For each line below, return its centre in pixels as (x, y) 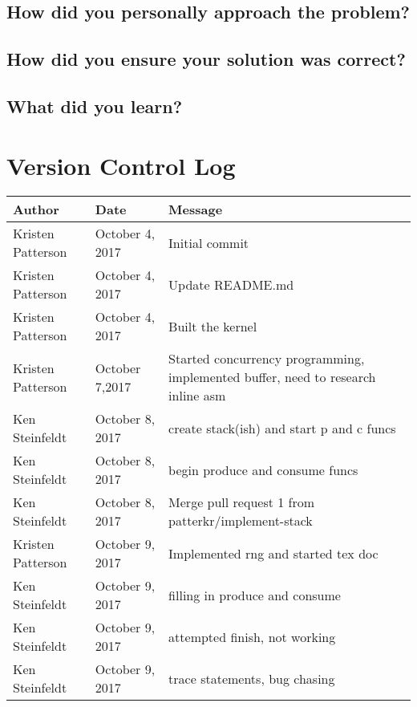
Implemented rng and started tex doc (273, 553)
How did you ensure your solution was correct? (206, 59)
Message (196, 209)
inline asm (197, 396)
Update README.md (231, 284)
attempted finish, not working (252, 636)
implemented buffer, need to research (272, 377)
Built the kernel (213, 326)
